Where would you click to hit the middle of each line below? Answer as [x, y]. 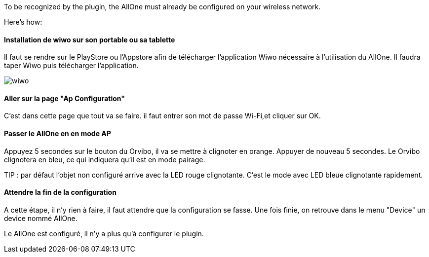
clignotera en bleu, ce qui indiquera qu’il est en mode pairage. [105, 159]
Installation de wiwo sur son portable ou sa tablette [90, 39]
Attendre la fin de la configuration [60, 192]
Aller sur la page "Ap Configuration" [64, 98]
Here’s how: [23, 22]
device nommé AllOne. [41, 218]
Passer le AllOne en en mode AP [58, 134]
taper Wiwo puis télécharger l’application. [71, 66]
